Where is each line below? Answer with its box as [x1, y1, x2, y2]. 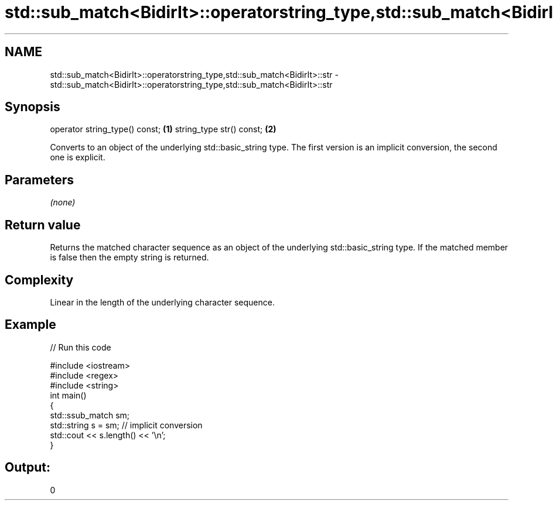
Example [5, 317, 56, 332]
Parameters [5, 172, 74, 187]
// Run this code [50, 342, 111, 352]
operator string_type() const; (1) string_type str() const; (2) [50, 124, 276, 135]
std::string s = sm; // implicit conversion [50, 420, 203, 430]
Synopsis [5, 99, 60, 115]
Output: [5, 460, 50, 475]
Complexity [5, 272, 74, 287]
